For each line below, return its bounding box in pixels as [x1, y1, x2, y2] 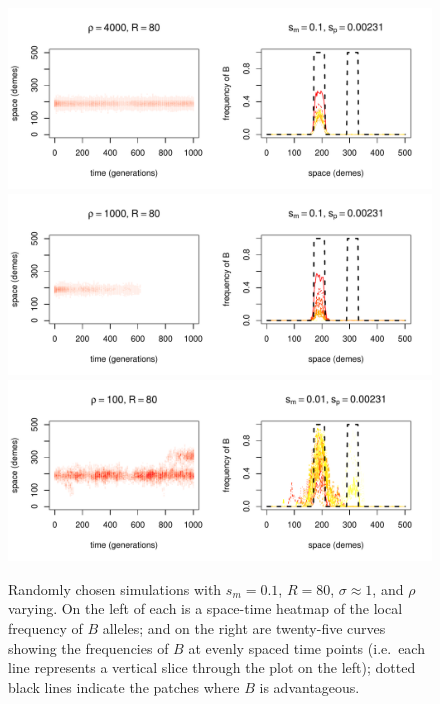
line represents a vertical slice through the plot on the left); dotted [8, 657, 416, 678]
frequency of [8, 618, 83, 639]
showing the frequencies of [8, 637, 169, 658]
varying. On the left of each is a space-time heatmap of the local [8, 598, 403, 619]
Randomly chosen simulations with [8, 578, 222, 599]
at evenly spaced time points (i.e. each [188, 637, 425, 658]
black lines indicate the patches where [8, 676, 240, 697]
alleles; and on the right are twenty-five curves [102, 618, 386, 639]
